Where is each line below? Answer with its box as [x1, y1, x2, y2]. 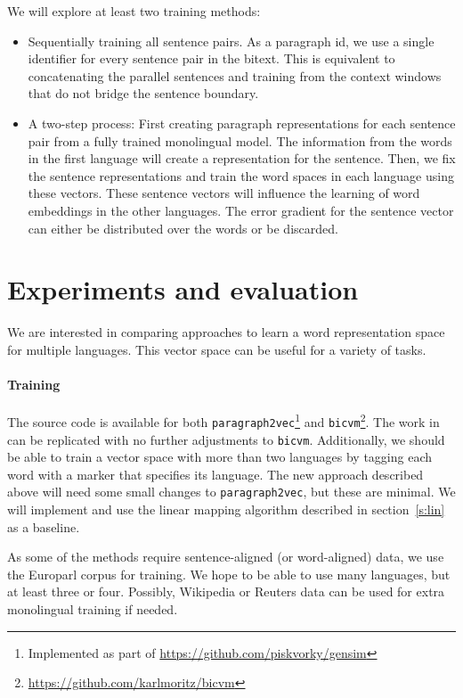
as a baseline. [7, 517, 80, 536]
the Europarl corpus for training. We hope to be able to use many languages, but [7, 564, 451, 583]
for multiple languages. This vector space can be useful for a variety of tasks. [7, 340, 426, 358]
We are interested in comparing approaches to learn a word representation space [7, 323, 445, 341]
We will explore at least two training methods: [7, 2, 261, 20]
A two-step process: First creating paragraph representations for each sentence [28, 113, 456, 132]
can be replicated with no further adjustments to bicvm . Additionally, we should [7, 430, 445, 448]
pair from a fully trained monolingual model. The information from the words [28, 131, 452, 150]
